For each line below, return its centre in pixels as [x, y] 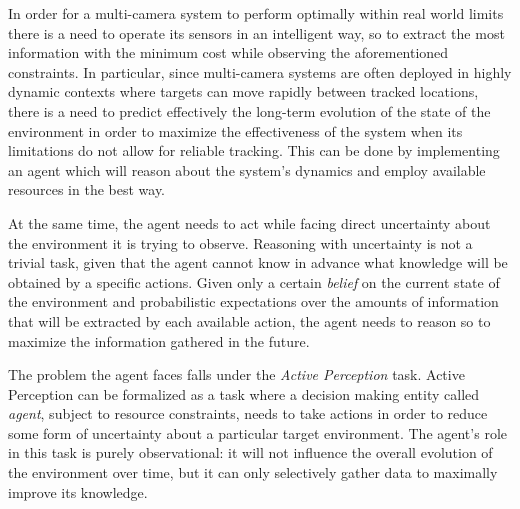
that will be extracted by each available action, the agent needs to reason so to [249, 320]
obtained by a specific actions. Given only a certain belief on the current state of [254, 281]
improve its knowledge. [78, 491]
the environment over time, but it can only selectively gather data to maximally [253, 472]
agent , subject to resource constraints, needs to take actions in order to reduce [248, 413]
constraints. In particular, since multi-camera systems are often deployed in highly [260, 71]
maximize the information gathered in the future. [159, 340]
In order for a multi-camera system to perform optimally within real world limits [256, 13]
